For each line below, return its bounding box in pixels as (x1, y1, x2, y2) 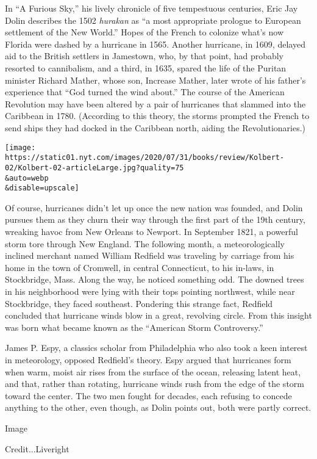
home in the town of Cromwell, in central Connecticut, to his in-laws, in (5, 261, 274, 273)
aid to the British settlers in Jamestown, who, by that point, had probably (5, 49, 284, 62)
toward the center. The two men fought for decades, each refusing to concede (5, 389, 292, 402)
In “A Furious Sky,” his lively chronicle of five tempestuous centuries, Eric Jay (5, 2, 298, 14)
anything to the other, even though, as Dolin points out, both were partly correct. (5, 401, 312, 414)
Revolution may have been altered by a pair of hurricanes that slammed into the (5, 97, 306, 110)
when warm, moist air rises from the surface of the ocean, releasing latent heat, (5, 365, 301, 378)
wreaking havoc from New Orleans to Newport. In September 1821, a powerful (5, 225, 298, 237)
